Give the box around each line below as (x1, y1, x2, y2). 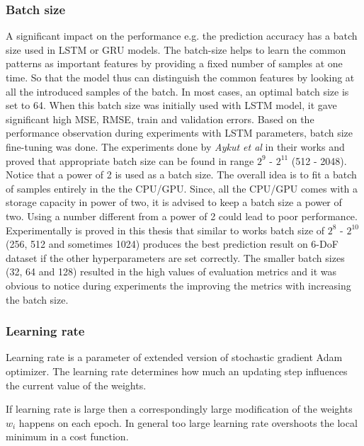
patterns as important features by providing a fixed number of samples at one (6, 56, 343, 71)
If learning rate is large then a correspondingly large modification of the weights (6, 401, 353, 416)
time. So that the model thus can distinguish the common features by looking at (6, 70, 355, 84)
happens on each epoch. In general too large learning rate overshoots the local (18, 415, 358, 430)
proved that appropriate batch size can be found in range (6, 153, 254, 168)
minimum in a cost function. (6, 429, 129, 444)
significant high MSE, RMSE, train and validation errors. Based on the (6, 111, 314, 126)
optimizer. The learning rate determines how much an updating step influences (6, 363, 348, 378)
